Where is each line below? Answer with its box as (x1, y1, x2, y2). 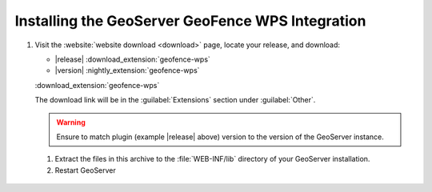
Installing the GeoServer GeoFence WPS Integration (14, 12, 366, 30)
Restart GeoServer (54, 165, 116, 175)
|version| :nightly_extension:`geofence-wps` (54, 66, 200, 75)
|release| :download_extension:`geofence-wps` (54, 54, 211, 64)
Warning (56, 117, 86, 127)
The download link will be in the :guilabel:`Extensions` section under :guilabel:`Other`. (34, 95, 316, 105)
